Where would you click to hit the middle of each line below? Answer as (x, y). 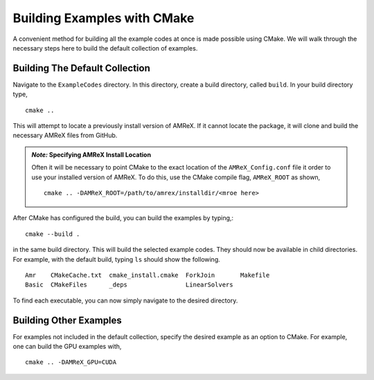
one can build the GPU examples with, (67, 346)
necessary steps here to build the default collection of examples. (105, 48)
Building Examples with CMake (104, 18)
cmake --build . (53, 234)
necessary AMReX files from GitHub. (65, 136)
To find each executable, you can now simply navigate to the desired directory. (125, 300)
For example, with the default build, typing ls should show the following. (117, 259)
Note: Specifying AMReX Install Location (91, 154)
